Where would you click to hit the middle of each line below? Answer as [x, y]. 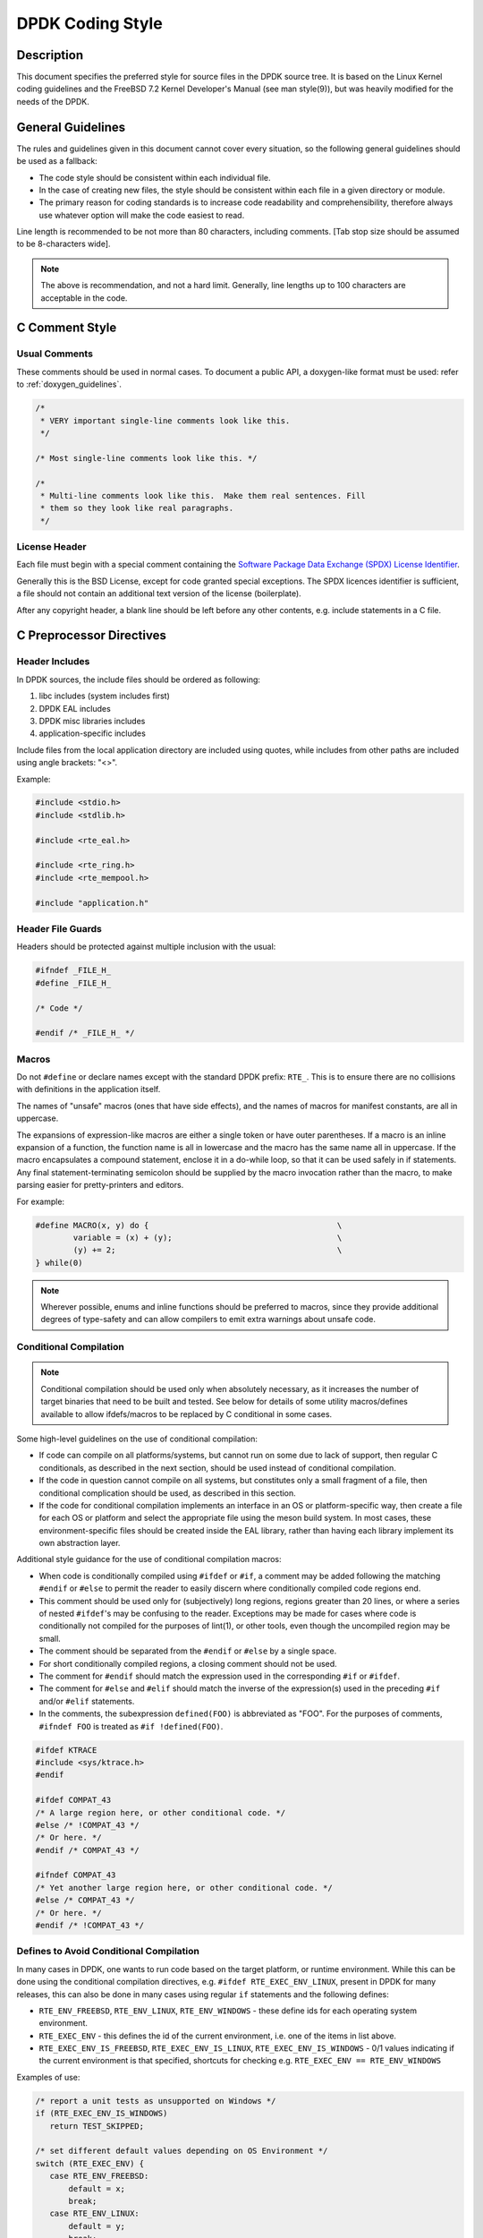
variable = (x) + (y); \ [208, 1237]
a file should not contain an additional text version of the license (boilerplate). [159, 594]
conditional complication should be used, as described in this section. [168, 1493]
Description [50, 55]
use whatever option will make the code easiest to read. [142, 215]
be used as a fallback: [57, 161]
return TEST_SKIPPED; [97, 2126]
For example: [41, 1201]
